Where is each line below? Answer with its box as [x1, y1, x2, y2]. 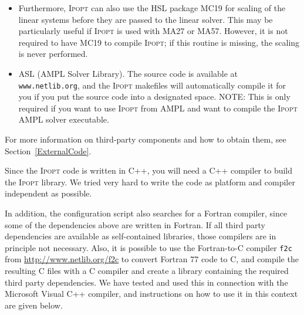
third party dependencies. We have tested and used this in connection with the [5, 276, 288, 288]
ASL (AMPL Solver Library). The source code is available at [18, 67, 238, 79]
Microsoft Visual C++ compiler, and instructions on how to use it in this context [5, 287, 298, 300]
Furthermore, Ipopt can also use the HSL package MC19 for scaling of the [18, 2, 286, 13]
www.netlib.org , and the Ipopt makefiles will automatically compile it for [18, 79, 286, 91]
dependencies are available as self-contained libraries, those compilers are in [5, 230, 276, 242]
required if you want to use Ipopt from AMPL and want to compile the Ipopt [18, 101, 298, 114]
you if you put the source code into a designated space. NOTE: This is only [18, 90, 291, 103]
